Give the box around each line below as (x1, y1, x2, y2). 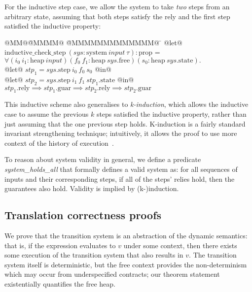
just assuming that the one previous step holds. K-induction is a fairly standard (4, 118, 246, 129)
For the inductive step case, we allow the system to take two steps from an (4, 1, 230, 11)
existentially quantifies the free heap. (4, 278, 115, 289)
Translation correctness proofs (4, 207, 162, 223)
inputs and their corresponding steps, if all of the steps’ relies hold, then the (4, 173, 235, 184)
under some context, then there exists (123, 240, 237, 250)
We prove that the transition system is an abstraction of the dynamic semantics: (4, 230, 248, 240)
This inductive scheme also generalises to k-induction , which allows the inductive (4, 99, 249, 109)
